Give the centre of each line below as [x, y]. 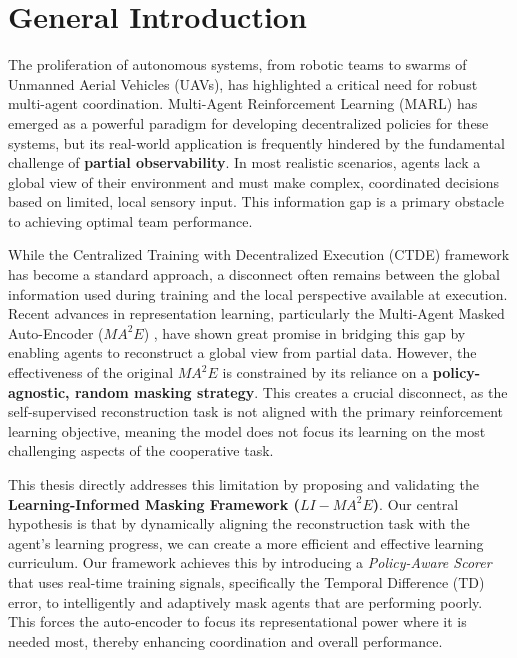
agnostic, [39, 391]
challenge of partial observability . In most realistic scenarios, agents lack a [244, 162]
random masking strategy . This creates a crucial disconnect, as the [291, 391]
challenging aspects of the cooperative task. [141, 450]
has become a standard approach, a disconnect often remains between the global [254, 274]
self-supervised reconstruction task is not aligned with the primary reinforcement [256, 411]
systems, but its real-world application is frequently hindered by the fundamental [256, 142]
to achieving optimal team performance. [130, 220]
